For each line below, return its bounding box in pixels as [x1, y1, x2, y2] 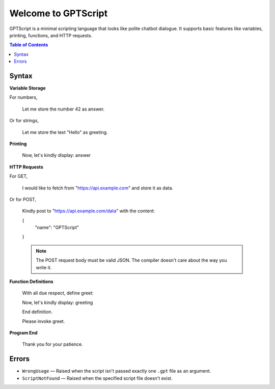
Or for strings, [9, 118, 39, 124]
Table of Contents [9, 42, 48, 48]
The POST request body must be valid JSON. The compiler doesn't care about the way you [36, 257, 227, 263]
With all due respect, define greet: [22, 290, 94, 296]
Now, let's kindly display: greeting [22, 299, 93, 305]
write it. [36, 264, 52, 270]
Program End [9, 330, 38, 336]
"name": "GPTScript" [35, 225, 79, 231]
